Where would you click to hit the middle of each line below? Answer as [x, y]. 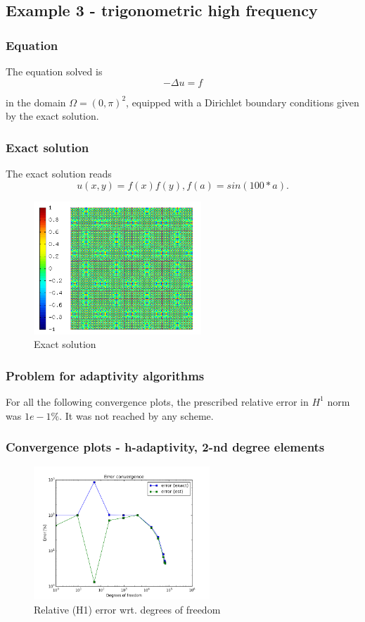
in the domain [36, 102]
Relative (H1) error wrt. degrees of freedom [127, 609]
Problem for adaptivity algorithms [105, 375]
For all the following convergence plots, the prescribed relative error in [157, 401]
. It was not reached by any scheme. [136, 415]
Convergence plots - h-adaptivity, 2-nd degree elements [165, 447]
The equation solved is [54, 71]
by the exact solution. [52, 116]
